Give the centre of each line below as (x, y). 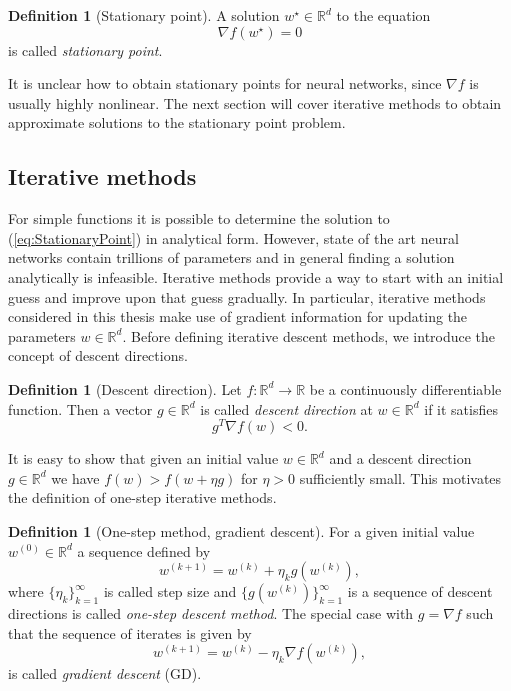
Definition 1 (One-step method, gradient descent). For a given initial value (241, 530)
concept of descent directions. (98, 355)
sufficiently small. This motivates (400, 477)
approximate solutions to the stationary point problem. (177, 122)
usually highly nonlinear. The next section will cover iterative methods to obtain (255, 102)
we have (75, 477)
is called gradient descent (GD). (105, 673)
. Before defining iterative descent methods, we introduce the (309, 335)
